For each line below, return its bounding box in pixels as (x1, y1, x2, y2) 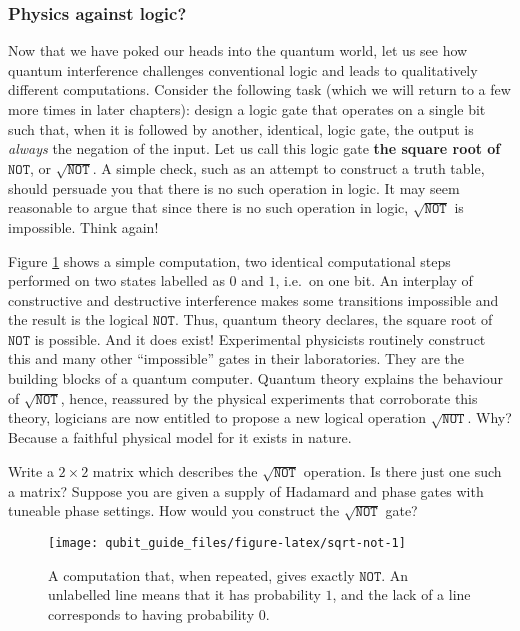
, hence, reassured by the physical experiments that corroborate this (60, 387, 478, 408)
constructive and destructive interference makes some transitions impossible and (8, 289, 499, 310)
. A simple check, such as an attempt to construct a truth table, (92, 157, 485, 178)
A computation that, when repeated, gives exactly (48, 564, 355, 585)
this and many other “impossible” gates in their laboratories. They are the (8, 348, 464, 369)
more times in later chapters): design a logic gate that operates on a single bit (8, 99, 486, 119)
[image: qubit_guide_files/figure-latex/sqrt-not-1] (48, 535, 406, 550)
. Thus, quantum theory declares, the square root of (174, 309, 493, 330)
